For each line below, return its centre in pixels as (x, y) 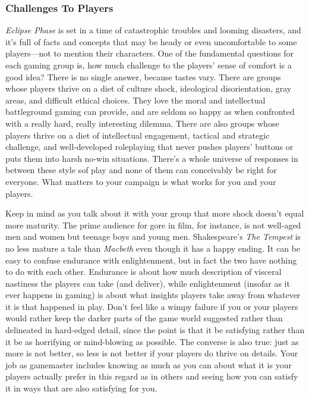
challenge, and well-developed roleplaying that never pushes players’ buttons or (149, 147)
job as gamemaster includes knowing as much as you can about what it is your (149, 364)
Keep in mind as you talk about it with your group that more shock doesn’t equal (155, 213)
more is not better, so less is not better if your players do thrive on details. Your (152, 353)
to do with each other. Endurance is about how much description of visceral (144, 272)
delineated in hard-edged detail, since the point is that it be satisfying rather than (155, 330)
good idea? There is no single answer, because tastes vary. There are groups (143, 76)
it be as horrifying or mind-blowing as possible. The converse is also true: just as (152, 341)
